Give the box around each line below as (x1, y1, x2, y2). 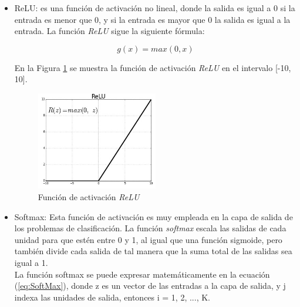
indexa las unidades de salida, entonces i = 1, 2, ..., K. (14, 291, 210, 303)
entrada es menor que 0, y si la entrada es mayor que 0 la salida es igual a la (14, 13, 291, 25)
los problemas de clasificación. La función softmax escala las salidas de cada (14, 222, 286, 234)
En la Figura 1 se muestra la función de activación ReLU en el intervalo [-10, (14, 61, 291, 73)
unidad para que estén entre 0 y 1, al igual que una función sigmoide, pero (14, 233, 282, 245)
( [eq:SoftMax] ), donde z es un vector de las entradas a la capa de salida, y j (14, 279, 286, 292)
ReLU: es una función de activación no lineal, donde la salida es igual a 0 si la (14, 2, 295, 14)
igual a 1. (14, 256, 48, 268)
